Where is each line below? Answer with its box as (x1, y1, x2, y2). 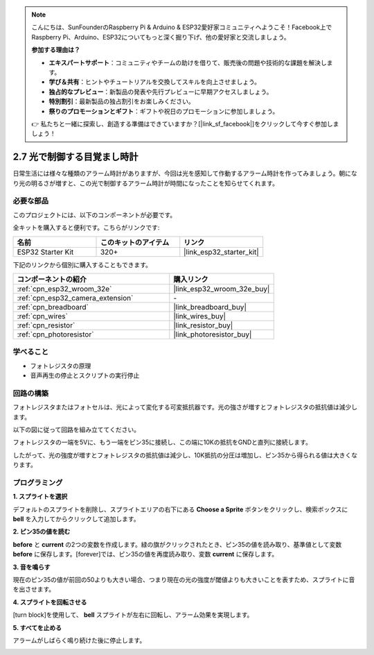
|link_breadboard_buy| (173, 302, 247, 312)
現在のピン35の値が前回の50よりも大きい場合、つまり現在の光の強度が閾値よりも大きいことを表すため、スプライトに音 (12, 576, 355, 584)
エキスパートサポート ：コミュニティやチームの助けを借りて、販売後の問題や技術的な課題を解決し (48, 58, 327, 67)
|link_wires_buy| (173, 311, 226, 321)
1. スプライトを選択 (12, 493, 68, 501)
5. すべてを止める (12, 623, 62, 631)
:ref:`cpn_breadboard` (17, 302, 89, 312)
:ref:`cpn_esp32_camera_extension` (17, 293, 134, 303)
